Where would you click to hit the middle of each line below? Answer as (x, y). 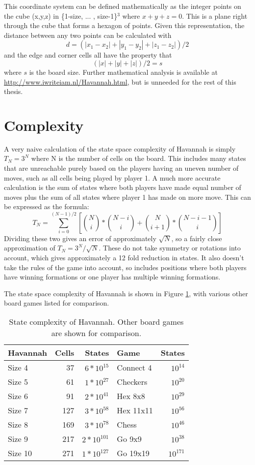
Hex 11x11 (135, 410)
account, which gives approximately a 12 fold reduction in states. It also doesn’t (124, 258)
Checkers (132, 382)
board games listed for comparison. (57, 303)
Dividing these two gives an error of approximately (80, 238)
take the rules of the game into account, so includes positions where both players (125, 267)
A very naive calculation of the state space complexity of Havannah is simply (120, 148)
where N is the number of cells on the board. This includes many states (139, 158)
